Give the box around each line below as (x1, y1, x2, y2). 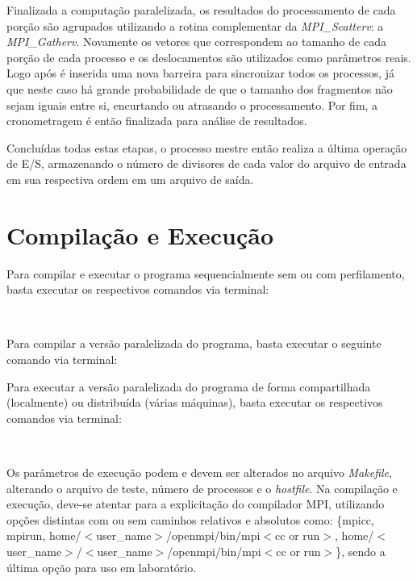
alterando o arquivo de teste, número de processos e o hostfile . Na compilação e (6, 479, 398, 496)
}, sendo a (336, 542, 386, 559)
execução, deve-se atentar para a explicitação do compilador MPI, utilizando (6, 495, 385, 512)
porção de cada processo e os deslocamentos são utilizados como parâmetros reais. (6, 48, 411, 65)
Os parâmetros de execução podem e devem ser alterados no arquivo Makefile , (6, 464, 392, 480)
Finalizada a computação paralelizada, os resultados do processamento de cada (6, 2, 396, 18)
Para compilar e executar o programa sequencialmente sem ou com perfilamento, (6, 265, 405, 282)
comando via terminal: (6, 351, 118, 368)
